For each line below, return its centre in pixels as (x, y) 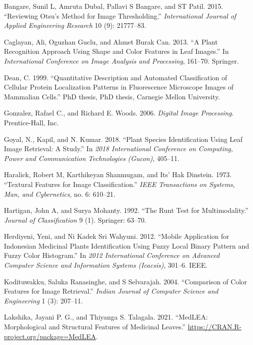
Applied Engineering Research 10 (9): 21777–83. (75, 25)
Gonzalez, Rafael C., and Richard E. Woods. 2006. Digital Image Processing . (119, 113)
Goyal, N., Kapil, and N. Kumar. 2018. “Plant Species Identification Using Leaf (123, 139)
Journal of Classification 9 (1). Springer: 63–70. (75, 219)
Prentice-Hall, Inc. (31, 122)
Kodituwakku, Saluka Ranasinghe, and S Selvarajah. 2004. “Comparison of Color (126, 281)
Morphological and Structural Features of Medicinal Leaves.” (95, 327)
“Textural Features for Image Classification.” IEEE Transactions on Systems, (120, 184)
